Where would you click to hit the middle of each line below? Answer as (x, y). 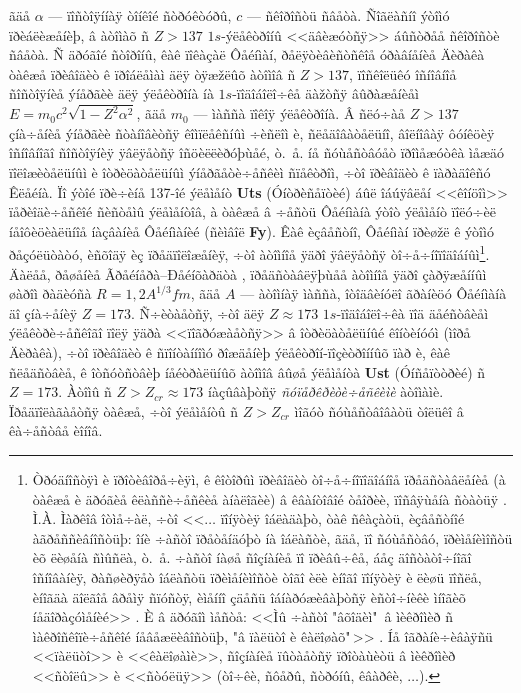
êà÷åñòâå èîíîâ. (56, 430)
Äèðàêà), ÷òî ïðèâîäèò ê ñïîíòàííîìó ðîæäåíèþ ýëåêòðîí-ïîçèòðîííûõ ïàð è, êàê (229, 352)
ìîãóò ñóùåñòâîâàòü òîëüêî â (379, 410)
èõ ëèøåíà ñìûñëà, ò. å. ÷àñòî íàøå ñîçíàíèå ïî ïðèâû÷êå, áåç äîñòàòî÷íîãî (252, 557)
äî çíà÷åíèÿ (43, 312)
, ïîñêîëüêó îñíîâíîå (403, 73)
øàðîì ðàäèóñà (50, 293)
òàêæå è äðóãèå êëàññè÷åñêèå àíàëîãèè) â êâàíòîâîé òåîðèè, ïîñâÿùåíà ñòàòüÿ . (269, 498)
